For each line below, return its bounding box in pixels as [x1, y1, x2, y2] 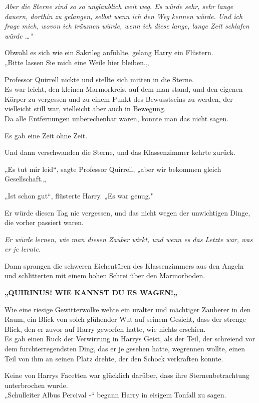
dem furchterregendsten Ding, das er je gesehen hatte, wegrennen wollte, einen [5, 343, 245, 354]
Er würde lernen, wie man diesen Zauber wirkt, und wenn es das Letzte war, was [5, 234, 253, 244]
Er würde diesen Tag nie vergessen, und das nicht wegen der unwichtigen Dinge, [5, 207, 250, 218]
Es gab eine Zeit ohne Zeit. [5, 130, 88, 140]
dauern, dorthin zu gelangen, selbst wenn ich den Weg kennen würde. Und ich [5, 11, 243, 21]
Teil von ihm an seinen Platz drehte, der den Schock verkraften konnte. [5, 353, 223, 363]
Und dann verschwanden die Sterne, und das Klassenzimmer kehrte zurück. [5, 147, 235, 157]
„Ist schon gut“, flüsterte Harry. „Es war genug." [5, 190, 153, 200]
